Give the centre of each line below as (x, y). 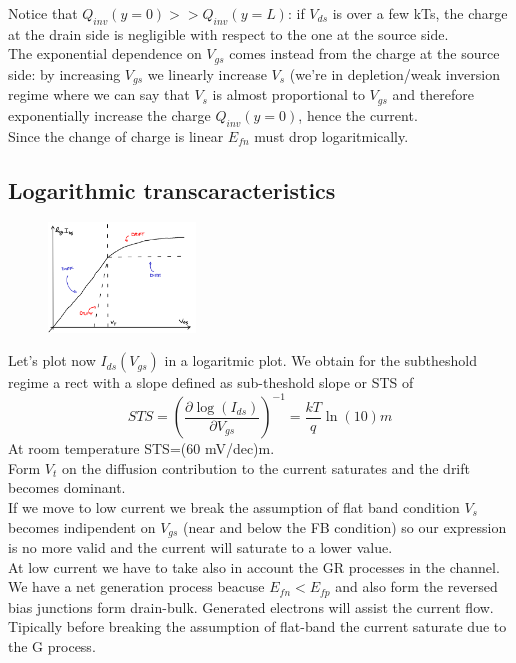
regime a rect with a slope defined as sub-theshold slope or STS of (211, 382)
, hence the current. (358, 114)
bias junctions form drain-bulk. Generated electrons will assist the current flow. (251, 606)
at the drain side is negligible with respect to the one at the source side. (228, 33)
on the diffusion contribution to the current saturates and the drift (265, 467)
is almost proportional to (288, 94)
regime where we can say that (99, 94)
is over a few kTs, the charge (420, 13)
